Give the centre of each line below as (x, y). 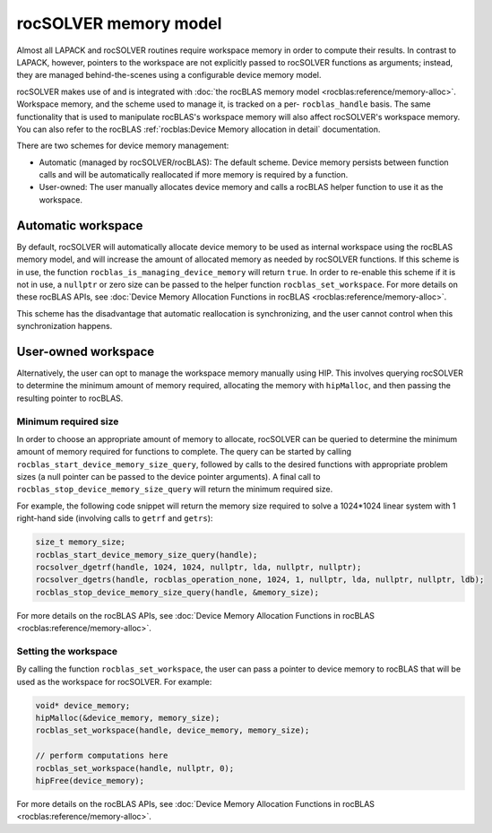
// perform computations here (102, 756)
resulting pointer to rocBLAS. (70, 398)
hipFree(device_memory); (90, 781)
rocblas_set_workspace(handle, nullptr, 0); (135, 768)
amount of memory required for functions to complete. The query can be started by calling (184, 452)
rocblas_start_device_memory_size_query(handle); (147, 555)
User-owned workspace (86, 351)
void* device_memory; (83, 705)
